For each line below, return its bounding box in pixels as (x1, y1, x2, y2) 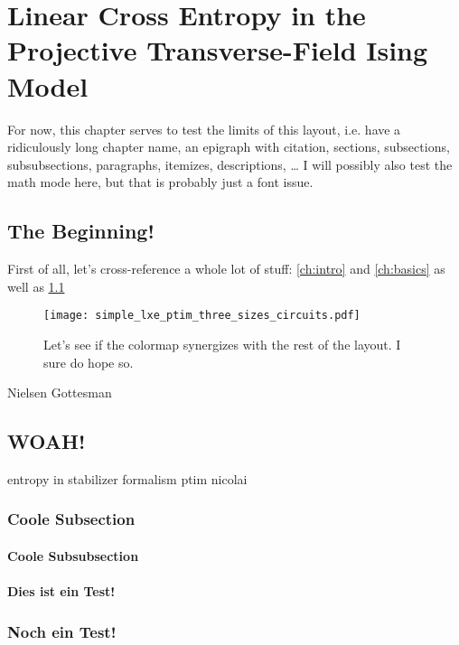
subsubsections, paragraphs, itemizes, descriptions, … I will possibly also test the (7, 154, 453, 173)
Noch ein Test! (7, 620, 117, 642)
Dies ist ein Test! (7, 582, 116, 601)
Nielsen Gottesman (7, 383, 112, 402)
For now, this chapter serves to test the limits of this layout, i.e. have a (7, 119, 401, 138)
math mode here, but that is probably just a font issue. (7, 173, 314, 192)
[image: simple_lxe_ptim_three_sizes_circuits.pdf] (43, 309, 361, 322)
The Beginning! (7, 217, 155, 245)
